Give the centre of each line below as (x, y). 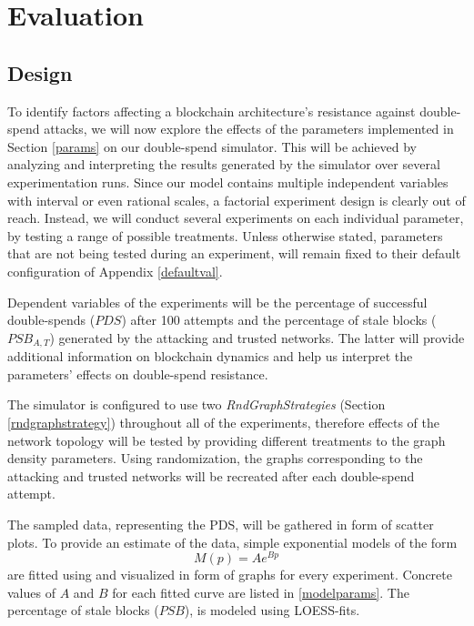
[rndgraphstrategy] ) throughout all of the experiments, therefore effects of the (223, 422)
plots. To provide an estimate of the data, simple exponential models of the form (232, 542)
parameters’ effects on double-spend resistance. (138, 374)
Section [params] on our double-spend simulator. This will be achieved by (212, 146)
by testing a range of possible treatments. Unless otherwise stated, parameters (225, 235)
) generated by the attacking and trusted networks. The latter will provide (257, 337)
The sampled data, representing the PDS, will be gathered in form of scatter (221, 524)
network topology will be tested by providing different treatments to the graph (227, 440)
